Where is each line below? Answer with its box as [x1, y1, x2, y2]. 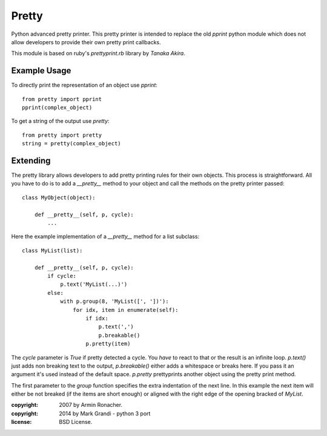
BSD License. [59, 418, 93, 426]
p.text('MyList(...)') [60, 281, 128, 288]
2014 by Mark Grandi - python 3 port [59, 409, 151, 417]
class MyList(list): [22, 247, 83, 254]
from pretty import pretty [22, 131, 102, 139]
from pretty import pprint [22, 96, 102, 102]
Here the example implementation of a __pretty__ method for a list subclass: [11, 233, 200, 240]
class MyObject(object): [22, 194, 96, 201]
